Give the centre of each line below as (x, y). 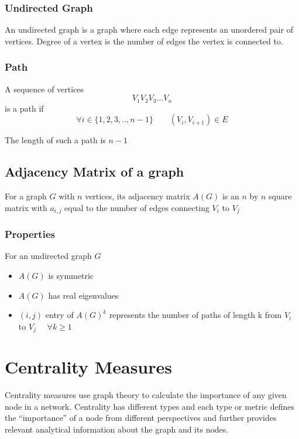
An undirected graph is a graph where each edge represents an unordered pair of (149, 30)
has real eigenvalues (83, 295)
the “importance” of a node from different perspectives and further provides (141, 418)
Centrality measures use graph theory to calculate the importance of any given (146, 395)
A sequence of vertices (44, 89)
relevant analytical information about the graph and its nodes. (117, 429)
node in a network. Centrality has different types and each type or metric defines (150, 406)
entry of (59, 315)
